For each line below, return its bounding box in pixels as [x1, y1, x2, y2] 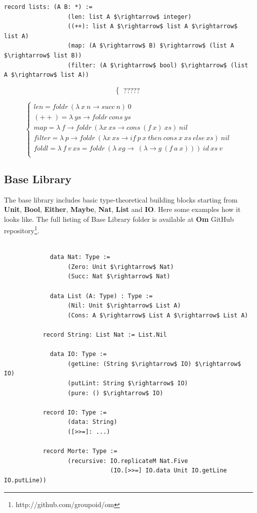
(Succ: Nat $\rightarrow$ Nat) [67, 273, 171, 280]
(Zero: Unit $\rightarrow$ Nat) [67, 263, 174, 270]
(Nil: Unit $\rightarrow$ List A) [67, 302, 181, 309]
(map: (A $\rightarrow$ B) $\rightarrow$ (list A [67, 42, 234, 50]
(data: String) [67, 418, 118, 426]
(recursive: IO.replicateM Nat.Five [67, 457, 188, 464]
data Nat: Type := [50, 254, 110, 261]
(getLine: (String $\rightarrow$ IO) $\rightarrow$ [67, 360, 241, 367]
